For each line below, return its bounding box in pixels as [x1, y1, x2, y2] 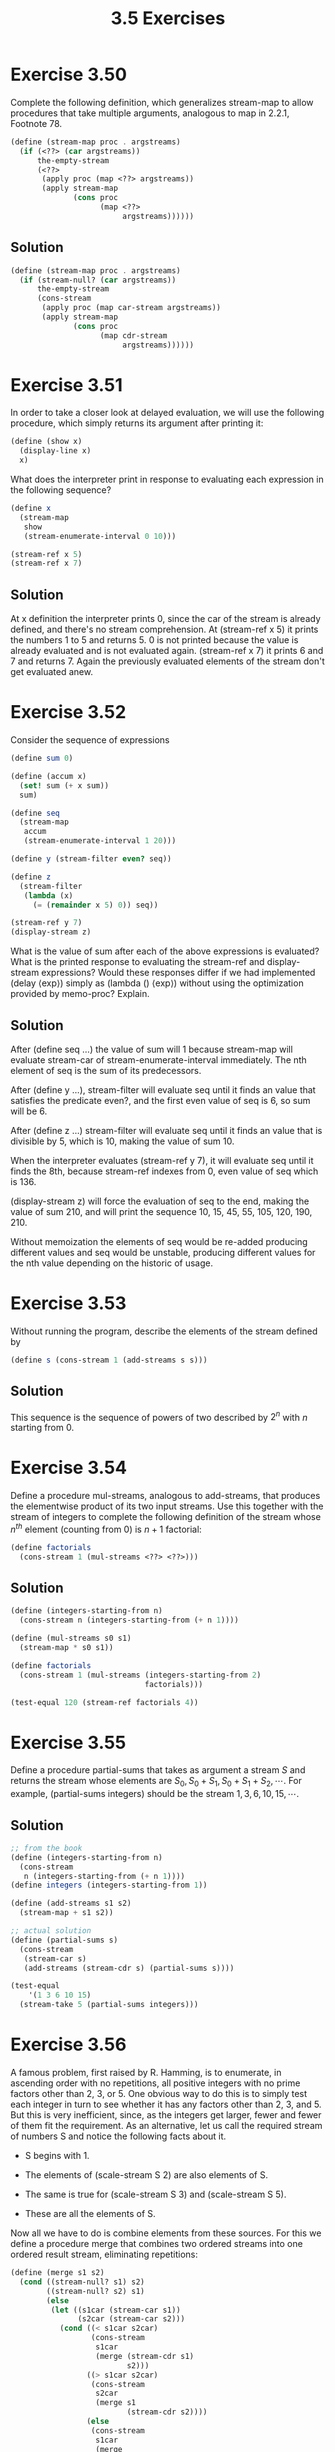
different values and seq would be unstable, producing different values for [10, 1247, 316, 1258]
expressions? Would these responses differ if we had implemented [41, 967, 316, 979]
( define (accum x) [10, 771, 87, 781]
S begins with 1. [24, 2150, 90, 2162]
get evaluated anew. [10, 666, 93, 678]
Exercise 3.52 [10, 701, 127, 724]
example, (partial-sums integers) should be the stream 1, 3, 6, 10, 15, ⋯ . [10, 1788, 300, 1800]
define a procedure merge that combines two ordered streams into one [10, 2238, 303, 2250]
